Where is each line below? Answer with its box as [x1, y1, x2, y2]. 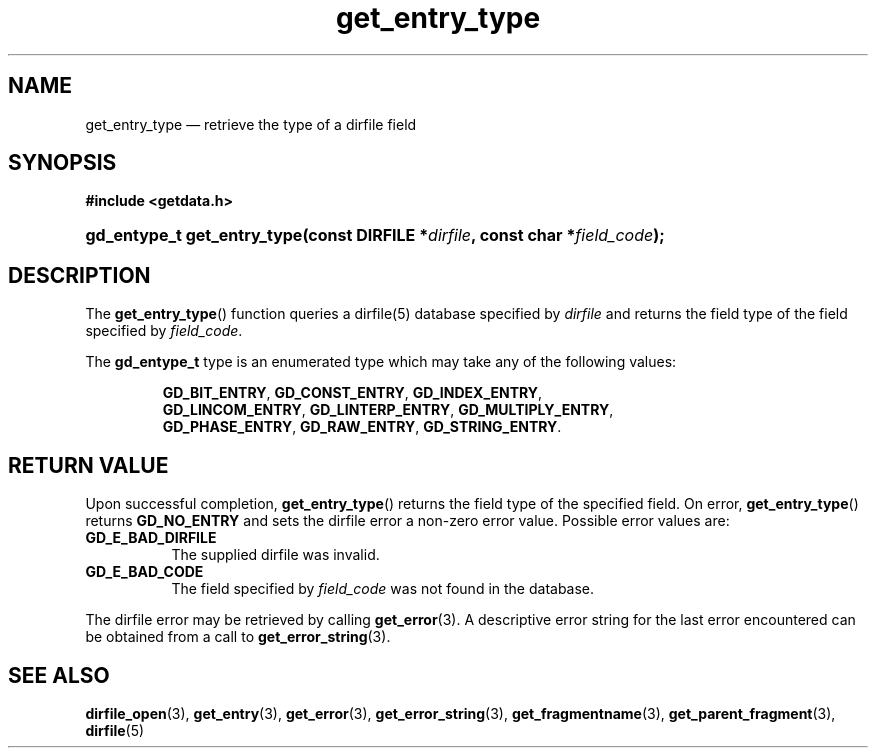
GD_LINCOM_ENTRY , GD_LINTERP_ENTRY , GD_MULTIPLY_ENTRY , [162, 401, 614, 419]
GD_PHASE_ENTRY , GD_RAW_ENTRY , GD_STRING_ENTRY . [162, 418, 562, 436]
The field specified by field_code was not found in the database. [171, 580, 595, 598]
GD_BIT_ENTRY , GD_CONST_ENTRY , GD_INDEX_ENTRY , [162, 384, 543, 402]
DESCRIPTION [8, 262, 151, 288]
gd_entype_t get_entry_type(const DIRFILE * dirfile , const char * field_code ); [85, 225, 665, 246]
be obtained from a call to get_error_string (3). [85, 628, 391, 646]
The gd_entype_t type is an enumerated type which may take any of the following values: [85, 353, 677, 371]
